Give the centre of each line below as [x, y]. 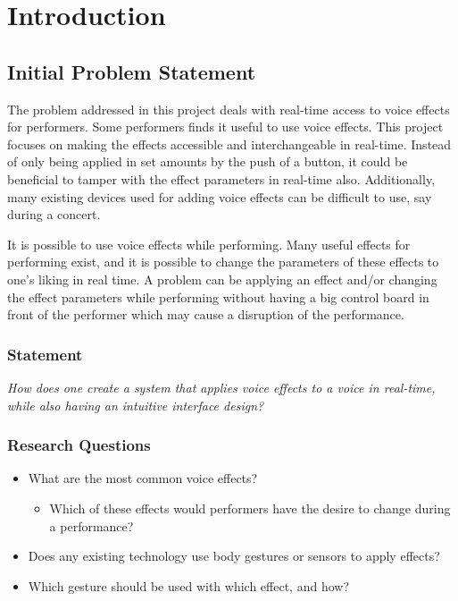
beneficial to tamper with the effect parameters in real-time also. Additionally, [221, 178]
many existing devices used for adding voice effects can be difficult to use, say [220, 196]
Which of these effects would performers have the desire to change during [250, 508]
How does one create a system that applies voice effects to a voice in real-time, [221, 387]
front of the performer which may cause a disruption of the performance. [206, 314]
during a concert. [54, 214]
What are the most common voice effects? [143, 478]
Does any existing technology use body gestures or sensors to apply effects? [234, 556]
